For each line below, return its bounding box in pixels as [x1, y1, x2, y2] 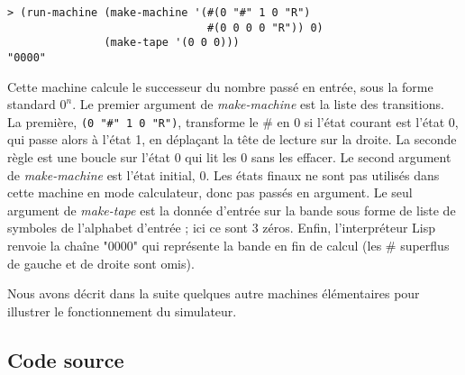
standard [7, 95, 56, 114]
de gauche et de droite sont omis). [7, 253, 195, 272]
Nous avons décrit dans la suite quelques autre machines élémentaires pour [7, 284, 420, 303]
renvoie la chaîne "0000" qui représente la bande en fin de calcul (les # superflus [7, 236, 450, 255]
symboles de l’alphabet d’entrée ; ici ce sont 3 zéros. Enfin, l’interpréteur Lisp [7, 218, 436, 237]
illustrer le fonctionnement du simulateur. [7, 301, 237, 320]
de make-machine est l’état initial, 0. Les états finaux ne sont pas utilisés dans [7, 165, 440, 184]
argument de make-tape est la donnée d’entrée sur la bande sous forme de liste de [7, 200, 456, 219]
